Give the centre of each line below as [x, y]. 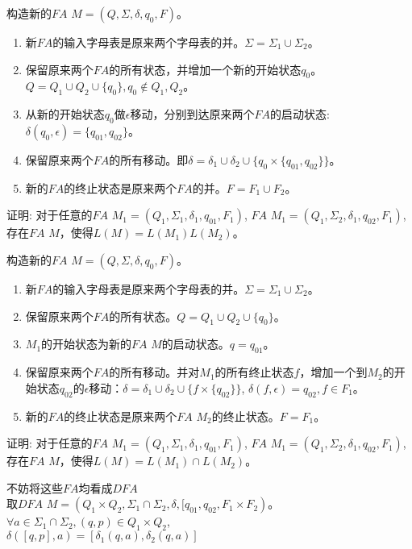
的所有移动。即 [149, 159]
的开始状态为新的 [87, 344]
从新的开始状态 [65, 114]
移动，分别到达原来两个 [192, 114]
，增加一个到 [333, 372]
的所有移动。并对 [154, 372]
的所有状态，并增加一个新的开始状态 [205, 69]
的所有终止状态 [254, 372]
